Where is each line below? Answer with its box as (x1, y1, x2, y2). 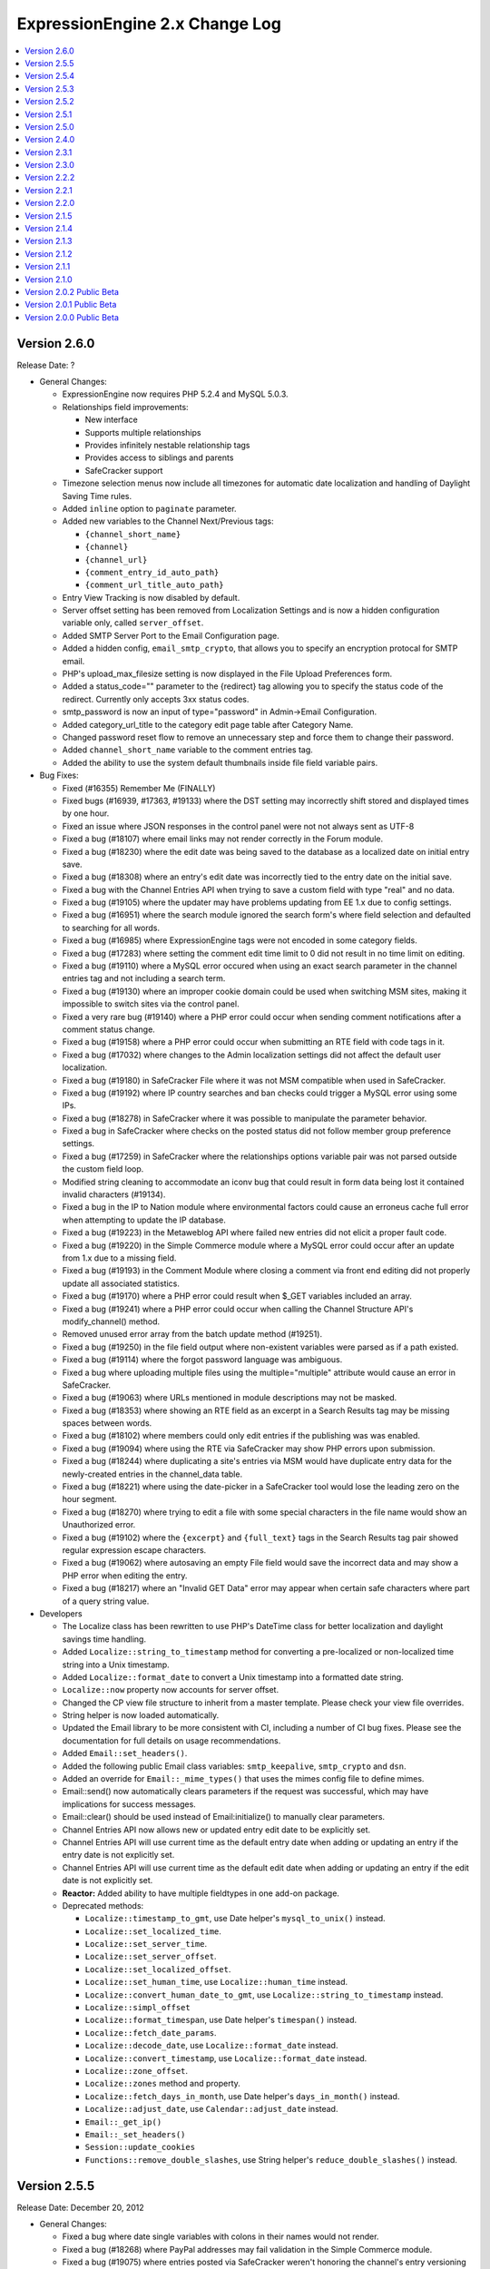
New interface (84, 414, 138, 426)
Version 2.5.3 (24, 83, 74, 94)
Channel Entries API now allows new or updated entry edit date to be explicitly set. (62, 1824, 371, 1835)
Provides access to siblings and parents (84, 452, 234, 463)
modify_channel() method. (62, 1316, 161, 1327)
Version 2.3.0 (24, 160, 74, 171)
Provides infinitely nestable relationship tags (84, 440, 250, 450)
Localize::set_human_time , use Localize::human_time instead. (84, 1977, 348, 1988)
